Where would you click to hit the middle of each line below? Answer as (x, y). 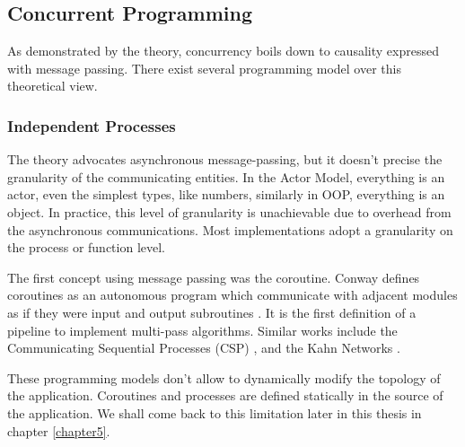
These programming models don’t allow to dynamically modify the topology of (224, 377)
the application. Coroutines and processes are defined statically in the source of (225, 395)
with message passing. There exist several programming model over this (204, 68)
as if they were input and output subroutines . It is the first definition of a (212, 312)
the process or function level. (87, 247)
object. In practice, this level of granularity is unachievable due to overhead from (229, 211)
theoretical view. (53, 86)
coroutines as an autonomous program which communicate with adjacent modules (232, 295)
